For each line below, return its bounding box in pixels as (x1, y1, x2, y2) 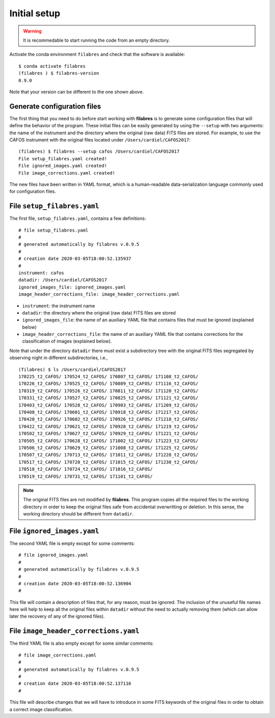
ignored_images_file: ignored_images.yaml (18, 284, 126, 290)
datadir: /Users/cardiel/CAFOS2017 (18, 277, 107, 283)
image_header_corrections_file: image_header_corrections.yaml (18, 292, 180, 297)
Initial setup (9, 8, 61, 19)
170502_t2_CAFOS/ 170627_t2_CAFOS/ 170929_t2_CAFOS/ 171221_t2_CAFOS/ (18, 430, 199, 437)
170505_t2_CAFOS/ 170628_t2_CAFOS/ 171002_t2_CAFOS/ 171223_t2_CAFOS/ (18, 438, 199, 444)
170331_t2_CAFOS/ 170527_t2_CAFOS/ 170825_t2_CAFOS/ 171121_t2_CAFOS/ (18, 395, 199, 401)
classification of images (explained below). (22, 338, 112, 344)
